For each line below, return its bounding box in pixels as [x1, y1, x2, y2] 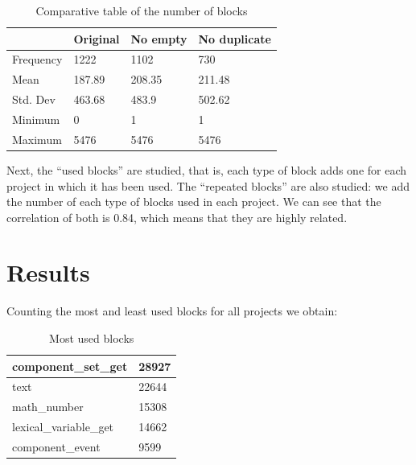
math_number [12, 398, 84, 415]
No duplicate [198, 30, 271, 47]
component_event [12, 438, 101, 455]
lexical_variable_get [12, 418, 114, 435]
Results [6, 256, 90, 289]
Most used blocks [49, 330, 134, 346]
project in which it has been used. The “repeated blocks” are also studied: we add [6, 177, 410, 194]
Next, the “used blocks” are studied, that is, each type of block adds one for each [6, 161, 407, 178]
